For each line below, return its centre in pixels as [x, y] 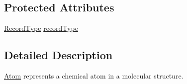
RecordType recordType [41, 28]
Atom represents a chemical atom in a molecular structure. [94, 76]
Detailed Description [58, 55]
